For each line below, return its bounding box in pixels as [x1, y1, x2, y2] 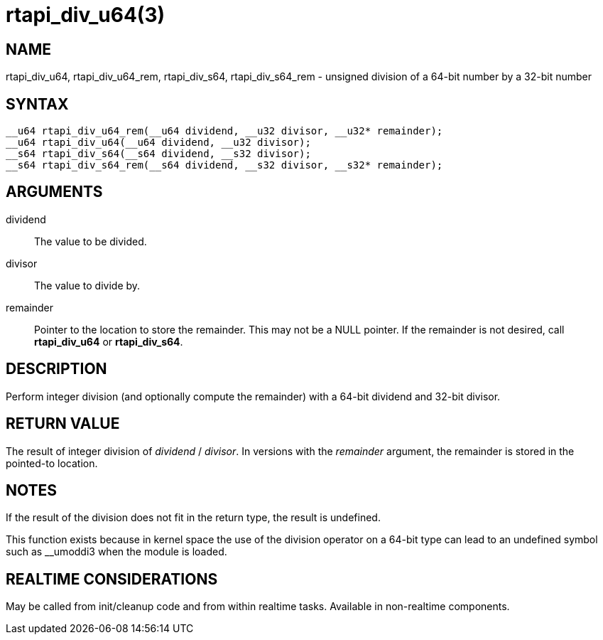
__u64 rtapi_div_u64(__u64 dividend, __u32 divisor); [6, 137, 311, 149]
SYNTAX [6, 95, 69, 113]
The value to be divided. [34, 235, 147, 247]
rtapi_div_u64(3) [6, 3, 165, 27]
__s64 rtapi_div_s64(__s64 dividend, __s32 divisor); [6, 148, 311, 160]
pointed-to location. [6, 457, 98, 469]
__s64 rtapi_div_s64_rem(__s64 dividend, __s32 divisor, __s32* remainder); [6, 159, 443, 171]
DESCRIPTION [6, 360, 107, 378]
